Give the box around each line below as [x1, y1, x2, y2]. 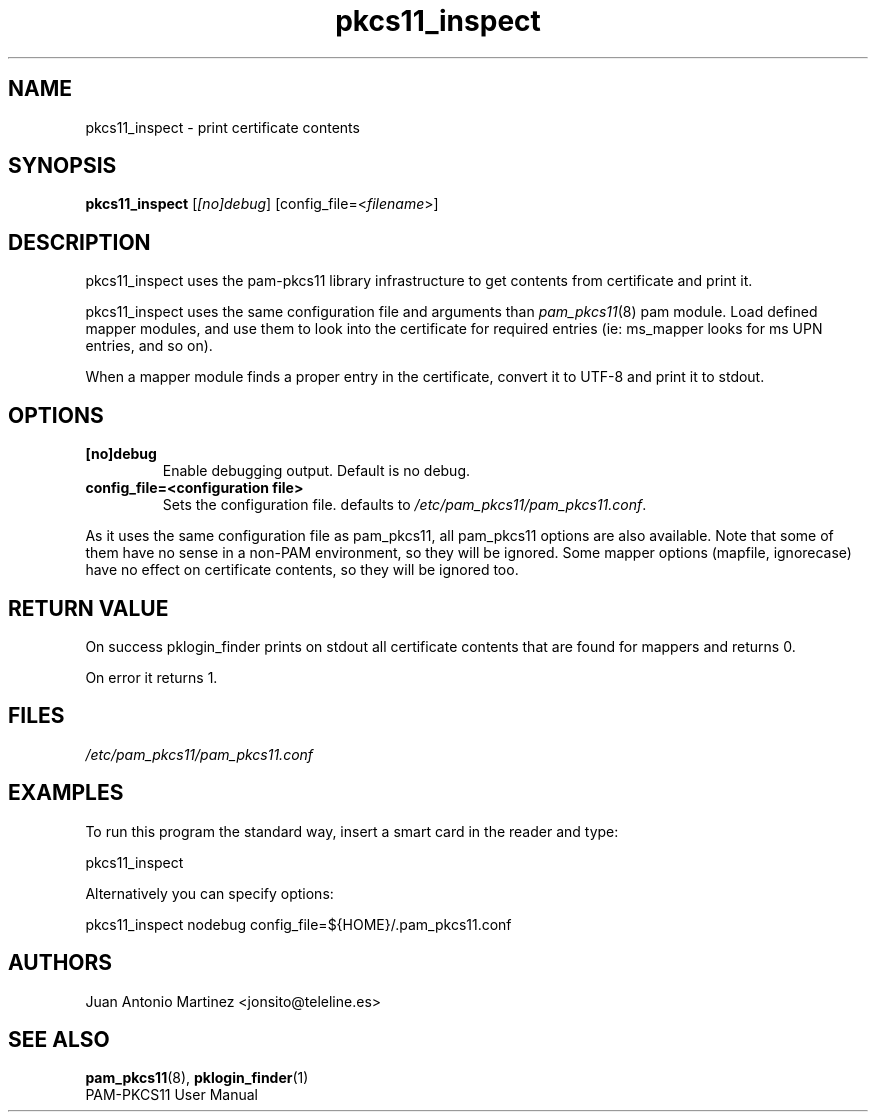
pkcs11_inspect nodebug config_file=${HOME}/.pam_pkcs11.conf [85, 915, 512, 933]
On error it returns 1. [85, 668, 218, 686]
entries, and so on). [85, 337, 213, 355]
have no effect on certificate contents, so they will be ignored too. [85, 561, 519, 579]
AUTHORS [8, 950, 113, 976]
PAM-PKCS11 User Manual [85, 1086, 258, 1104]
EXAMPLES [8, 780, 124, 806]
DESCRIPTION [8, 229, 151, 255]
